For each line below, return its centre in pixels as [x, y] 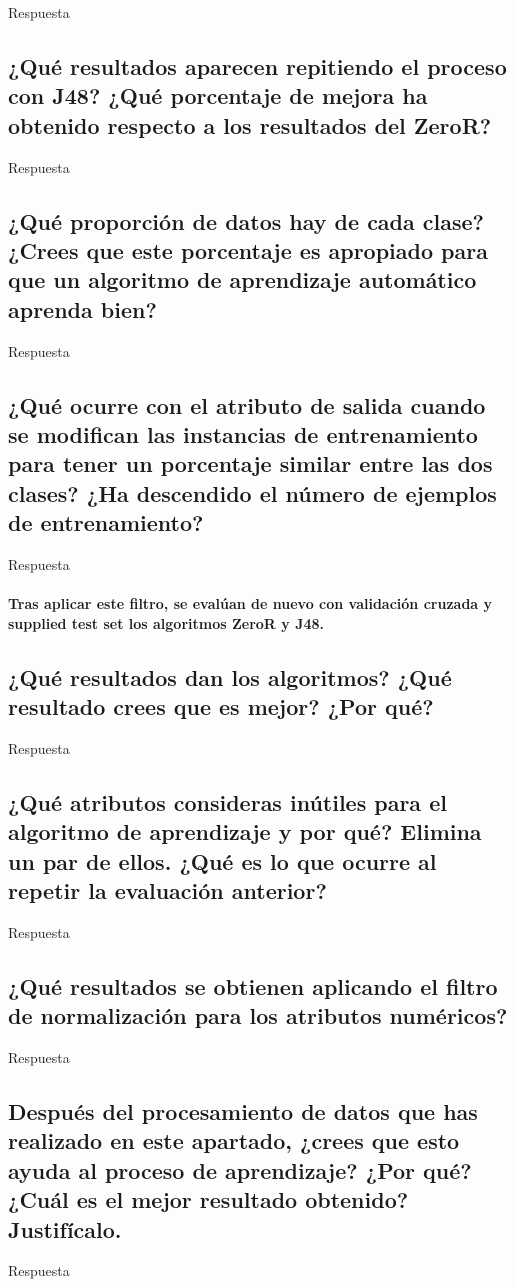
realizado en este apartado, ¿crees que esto [234, 1140]
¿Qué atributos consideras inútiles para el [227, 801]
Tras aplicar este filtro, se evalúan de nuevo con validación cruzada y [250, 603]
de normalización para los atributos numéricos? [258, 1015]
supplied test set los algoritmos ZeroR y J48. [166, 622]
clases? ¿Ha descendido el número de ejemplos [252, 492]
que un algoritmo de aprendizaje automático [242, 279]
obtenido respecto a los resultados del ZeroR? [250, 124]
